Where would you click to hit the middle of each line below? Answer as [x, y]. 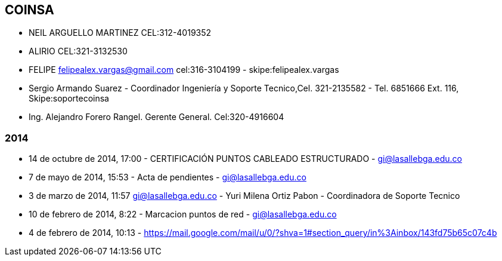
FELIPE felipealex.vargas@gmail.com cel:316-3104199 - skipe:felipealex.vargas [184, 70]
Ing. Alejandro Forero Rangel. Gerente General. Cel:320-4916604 [157, 117]
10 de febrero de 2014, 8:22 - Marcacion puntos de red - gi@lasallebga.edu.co [183, 214]
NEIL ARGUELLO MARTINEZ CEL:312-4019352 [120, 33]
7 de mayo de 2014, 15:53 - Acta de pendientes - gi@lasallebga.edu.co [168, 177]
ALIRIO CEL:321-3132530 [78, 51]
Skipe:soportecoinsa [69, 99]
